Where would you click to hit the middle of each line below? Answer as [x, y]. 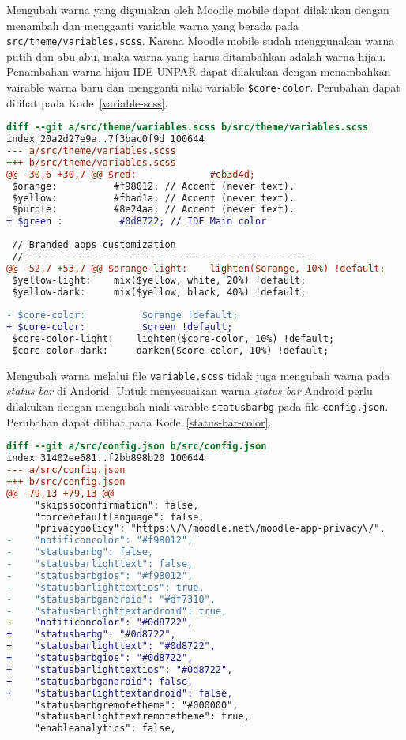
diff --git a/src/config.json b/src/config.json [137, 447]
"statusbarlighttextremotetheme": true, [142, 717]
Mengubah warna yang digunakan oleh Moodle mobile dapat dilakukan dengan [198, 9]
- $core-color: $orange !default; [122, 316]
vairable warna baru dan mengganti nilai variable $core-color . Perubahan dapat [203, 87]
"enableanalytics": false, [105, 729]
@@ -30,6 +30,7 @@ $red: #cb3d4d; [131, 174]
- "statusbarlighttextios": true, [105, 587]
